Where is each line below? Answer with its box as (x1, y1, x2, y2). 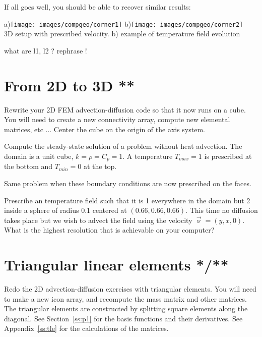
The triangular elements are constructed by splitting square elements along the (4, 303, 248, 314)
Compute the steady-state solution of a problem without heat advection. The (4, 141, 242, 151)
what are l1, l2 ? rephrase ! (4, 45, 87, 55)
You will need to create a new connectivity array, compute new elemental (4, 114, 230, 125)
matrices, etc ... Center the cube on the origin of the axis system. (4, 124, 205, 134)
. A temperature (122, 150, 173, 161)
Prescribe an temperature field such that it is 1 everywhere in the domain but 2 (4, 195, 250, 205)
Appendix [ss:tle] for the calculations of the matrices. (4, 323, 169, 333)
